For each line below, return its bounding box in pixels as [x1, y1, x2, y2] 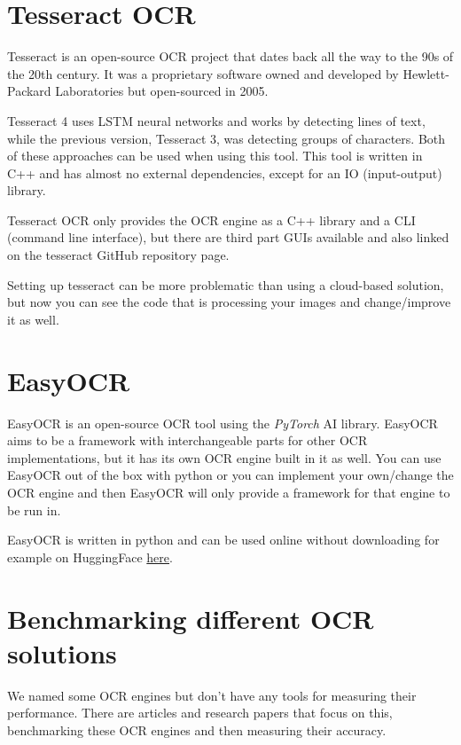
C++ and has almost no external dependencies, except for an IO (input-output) [7, 163, 442, 182]
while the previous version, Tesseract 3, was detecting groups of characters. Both [7, 129, 446, 147]
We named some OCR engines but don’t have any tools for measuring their [7, 686, 417, 704]
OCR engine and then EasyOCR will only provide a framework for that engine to [7, 482, 450, 501]
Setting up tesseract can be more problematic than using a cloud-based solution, [7, 275, 444, 294]
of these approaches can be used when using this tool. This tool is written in [7, 146, 423, 165]
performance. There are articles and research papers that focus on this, [7, 703, 393, 722]
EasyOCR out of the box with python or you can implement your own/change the [7, 466, 454, 484]
